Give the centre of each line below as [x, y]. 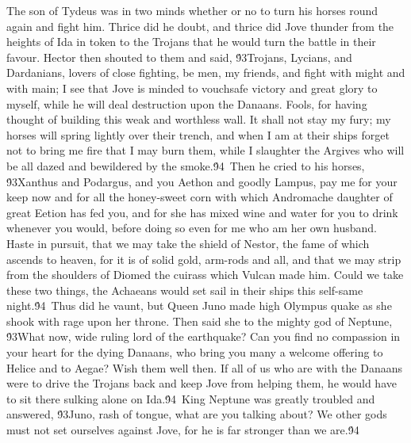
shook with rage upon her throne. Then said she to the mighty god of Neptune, [200, 321]
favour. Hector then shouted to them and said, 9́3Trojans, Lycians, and [179, 57]
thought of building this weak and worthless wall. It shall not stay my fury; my [199, 119]
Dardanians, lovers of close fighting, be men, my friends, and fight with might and [206, 73]
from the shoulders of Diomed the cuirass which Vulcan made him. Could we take [205, 275]
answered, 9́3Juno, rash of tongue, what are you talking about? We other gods [197, 414]
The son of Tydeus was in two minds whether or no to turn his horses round [192, 10]
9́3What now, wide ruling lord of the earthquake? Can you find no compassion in [204, 336]
